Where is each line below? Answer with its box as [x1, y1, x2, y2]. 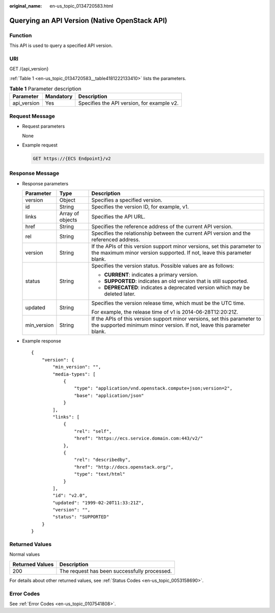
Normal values [9, 551, 40, 557]
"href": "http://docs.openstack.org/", [74, 464, 174, 470]
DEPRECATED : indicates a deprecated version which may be [104, 284, 250, 291]
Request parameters [22, 123, 65, 130]
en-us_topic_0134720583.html [49, 3, 113, 9]
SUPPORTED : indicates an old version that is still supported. [104, 278, 249, 285]
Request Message [9, 112, 56, 119]
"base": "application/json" [74, 393, 145, 398]
